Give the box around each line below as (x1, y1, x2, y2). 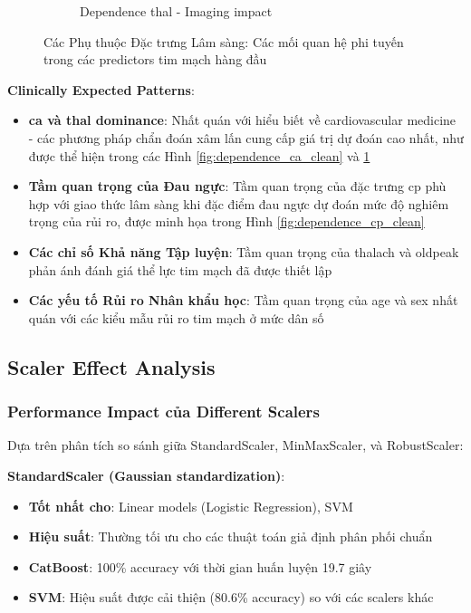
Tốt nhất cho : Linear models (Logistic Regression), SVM (28, 496, 353, 515)
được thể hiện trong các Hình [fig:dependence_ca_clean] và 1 (28, 146, 370, 165)
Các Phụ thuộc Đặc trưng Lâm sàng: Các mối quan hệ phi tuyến (43, 32, 404, 51)
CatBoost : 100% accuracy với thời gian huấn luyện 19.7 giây (28, 557, 372, 576)
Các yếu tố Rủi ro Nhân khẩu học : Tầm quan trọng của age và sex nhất (28, 291, 458, 310)
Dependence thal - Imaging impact (80, 2, 273, 20)
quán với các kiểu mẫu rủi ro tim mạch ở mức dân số (28, 308, 324, 327)
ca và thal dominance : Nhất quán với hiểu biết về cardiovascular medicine (28, 110, 457, 129)
